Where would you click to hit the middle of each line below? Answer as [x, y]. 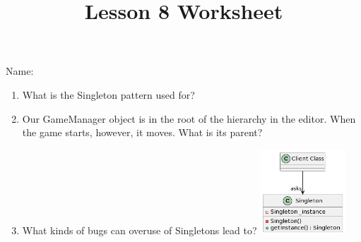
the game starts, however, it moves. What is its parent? [142, 132]
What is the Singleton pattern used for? [108, 94]
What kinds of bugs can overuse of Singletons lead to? [140, 230]
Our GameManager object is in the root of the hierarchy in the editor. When [189, 118]
